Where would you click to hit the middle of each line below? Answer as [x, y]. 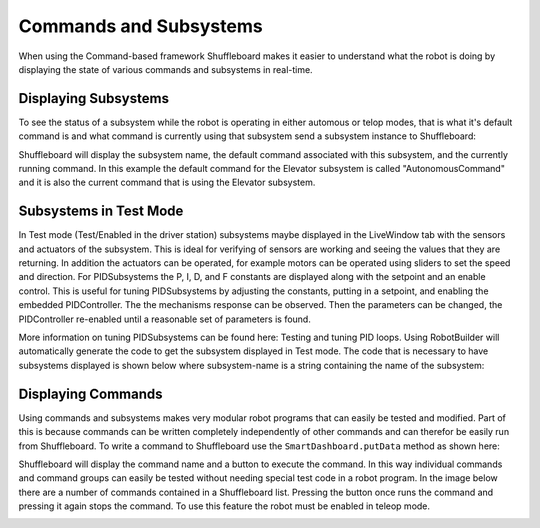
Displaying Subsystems [94, 98]
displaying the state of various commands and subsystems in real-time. [166, 69]
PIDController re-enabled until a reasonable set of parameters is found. [165, 319]
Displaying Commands [91, 393]
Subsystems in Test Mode [101, 211]
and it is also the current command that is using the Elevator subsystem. [167, 182]
